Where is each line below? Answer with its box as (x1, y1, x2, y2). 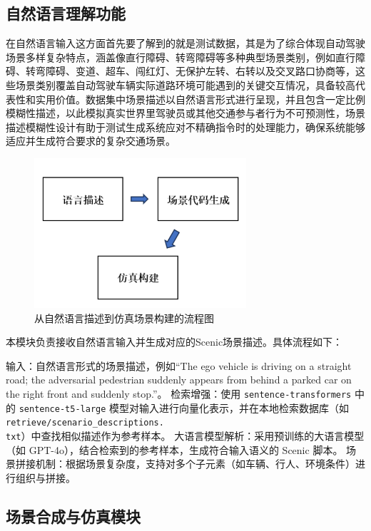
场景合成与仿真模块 (6, 505, 141, 527)
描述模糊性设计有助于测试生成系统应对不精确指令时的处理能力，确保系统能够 (6, 119, 365, 134)
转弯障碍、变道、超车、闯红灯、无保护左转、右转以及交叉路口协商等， (25, 63, 355, 78)
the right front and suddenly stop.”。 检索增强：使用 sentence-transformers (6, 386, 352, 401)
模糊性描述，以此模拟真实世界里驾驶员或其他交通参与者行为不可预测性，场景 (6, 105, 365, 120)
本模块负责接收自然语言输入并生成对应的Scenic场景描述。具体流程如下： (6, 334, 343, 349)
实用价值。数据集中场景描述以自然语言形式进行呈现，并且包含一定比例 (35, 91, 365, 106)
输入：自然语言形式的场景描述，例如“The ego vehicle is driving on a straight (6, 358, 352, 373)
